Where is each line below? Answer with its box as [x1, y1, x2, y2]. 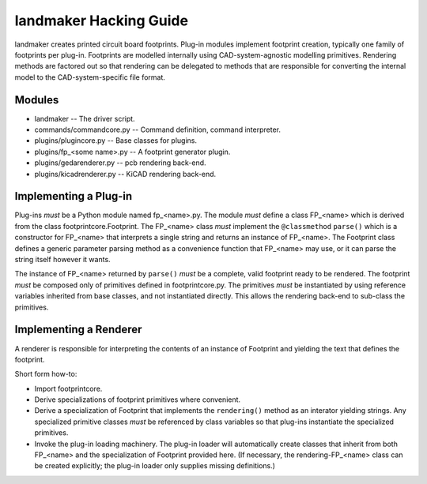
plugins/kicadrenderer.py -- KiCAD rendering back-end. [34, 169, 217, 178]
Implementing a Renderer [14, 323, 142, 336]
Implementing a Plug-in [14, 189, 133, 203]
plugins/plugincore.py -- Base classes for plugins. [34, 136, 198, 145]
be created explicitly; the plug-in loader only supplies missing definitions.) [34, 461, 276, 471]
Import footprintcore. [34, 384, 103, 393]
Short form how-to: [14, 370, 77, 379]
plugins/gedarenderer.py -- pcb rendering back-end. [34, 158, 206, 167]
